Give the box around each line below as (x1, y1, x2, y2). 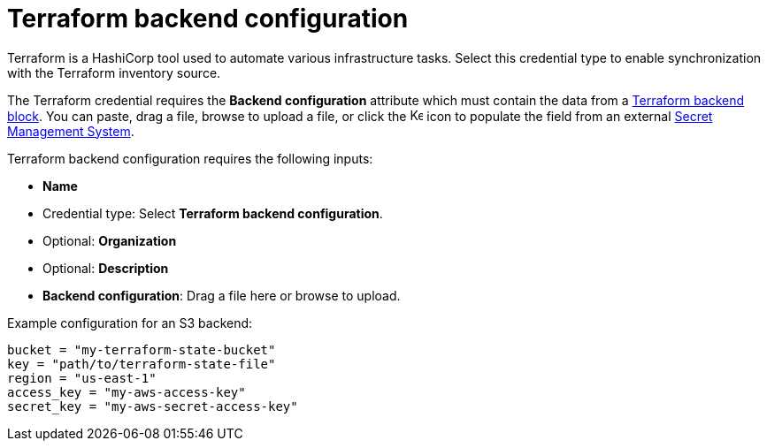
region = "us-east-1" (7, 370, 157, 385)
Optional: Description (42, 260, 169, 276)
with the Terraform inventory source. (7, 65, 221, 80)
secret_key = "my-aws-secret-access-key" (7, 399, 298, 414)
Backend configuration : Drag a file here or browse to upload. (42, 287, 401, 303)
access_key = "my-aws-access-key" (7, 384, 246, 399)
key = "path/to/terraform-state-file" (7, 356, 276, 371)
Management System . (7, 123, 134, 139)
